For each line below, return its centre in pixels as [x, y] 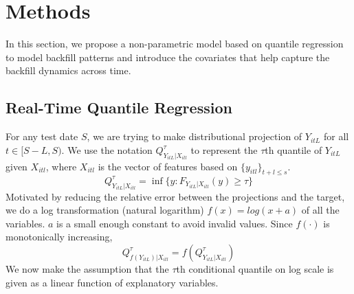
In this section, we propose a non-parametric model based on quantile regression [175, 44]
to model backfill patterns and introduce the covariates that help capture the [168, 57]
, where [61, 166]
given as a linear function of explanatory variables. [112, 282]
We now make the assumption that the [87, 268]
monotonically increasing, [59, 237]
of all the [320, 210]
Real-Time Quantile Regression [119, 108]
